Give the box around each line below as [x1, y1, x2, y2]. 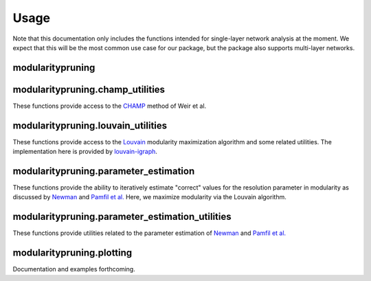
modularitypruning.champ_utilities [12, 83, 165, 95]
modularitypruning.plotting [12, 247, 133, 259]
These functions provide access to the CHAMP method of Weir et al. [12, 102, 207, 110]
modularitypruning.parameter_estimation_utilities [12, 211, 232, 223]
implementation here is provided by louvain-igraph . [12, 148, 158, 156]
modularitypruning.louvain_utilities [12, 120, 168, 131]
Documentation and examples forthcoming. [12, 265, 135, 273]
